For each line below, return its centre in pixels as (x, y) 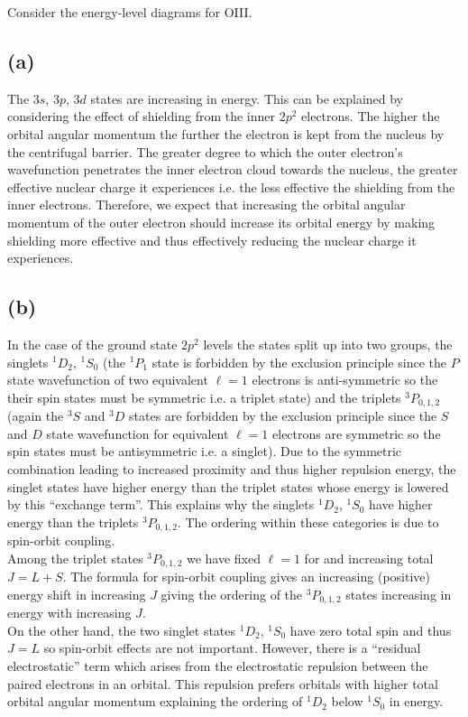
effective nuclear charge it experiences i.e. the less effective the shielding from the (231, 186)
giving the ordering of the (232, 594)
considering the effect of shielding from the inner (141, 116)
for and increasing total (369, 558)
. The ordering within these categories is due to (308, 521)
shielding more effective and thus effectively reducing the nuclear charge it (212, 240)
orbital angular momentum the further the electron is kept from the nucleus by (226, 133)
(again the (36, 416)
